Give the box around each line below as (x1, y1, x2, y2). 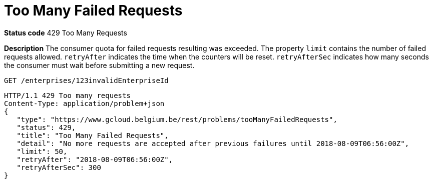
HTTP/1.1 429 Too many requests (4, 91, 131, 99)
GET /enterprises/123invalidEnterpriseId (4, 76, 169, 84)
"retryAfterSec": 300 (17, 163, 101, 171)
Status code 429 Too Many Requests (4, 28, 127, 37)
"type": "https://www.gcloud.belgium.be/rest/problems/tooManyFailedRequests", (17, 115, 337, 123)
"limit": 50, (17, 147, 68, 155)
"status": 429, (17, 123, 76, 131)
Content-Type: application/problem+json (4, 99, 165, 107)
